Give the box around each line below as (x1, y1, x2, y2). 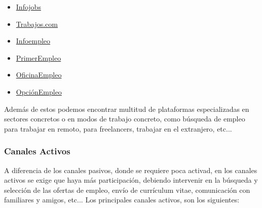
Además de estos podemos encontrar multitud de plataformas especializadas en (4, 103, 249, 114)
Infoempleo (16, 35, 51, 46)
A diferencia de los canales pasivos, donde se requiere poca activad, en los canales (4, 164, 257, 175)
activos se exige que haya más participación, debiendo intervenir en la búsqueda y (4, 175, 258, 185)
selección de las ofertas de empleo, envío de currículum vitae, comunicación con (4, 184, 250, 195)
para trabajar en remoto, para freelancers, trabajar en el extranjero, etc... (4, 123, 232, 134)
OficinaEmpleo (16, 69, 62, 80)
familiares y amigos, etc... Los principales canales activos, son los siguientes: (4, 194, 240, 205)
